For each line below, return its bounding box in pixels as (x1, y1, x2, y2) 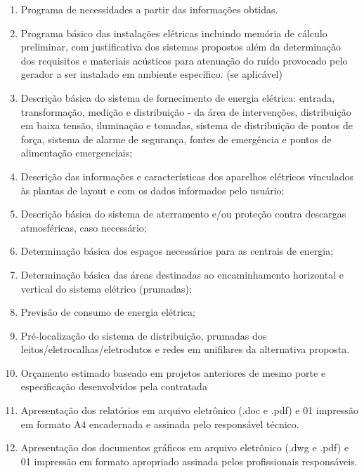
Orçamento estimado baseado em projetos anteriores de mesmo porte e (20, 365, 326, 380)
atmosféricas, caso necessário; (20, 220, 147, 234)
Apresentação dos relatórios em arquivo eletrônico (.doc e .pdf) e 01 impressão (20, 403, 358, 418)
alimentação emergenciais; (20, 145, 133, 160)
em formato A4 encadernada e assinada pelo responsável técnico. (20, 416, 299, 431)
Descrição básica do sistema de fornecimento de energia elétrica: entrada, (20, 90, 335, 105)
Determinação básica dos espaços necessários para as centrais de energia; (20, 244, 334, 258)
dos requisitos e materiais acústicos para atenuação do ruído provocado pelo (20, 53, 348, 67)
